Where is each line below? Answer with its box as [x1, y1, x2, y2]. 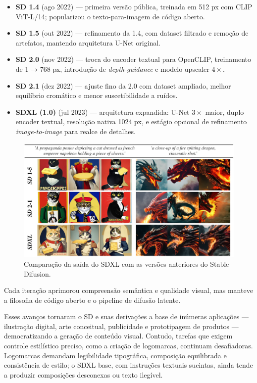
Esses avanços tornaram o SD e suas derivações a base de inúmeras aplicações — [4, 311, 249, 322]
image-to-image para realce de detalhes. [15, 126, 136, 136]
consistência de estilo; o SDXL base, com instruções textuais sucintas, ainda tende [4, 360, 253, 370]
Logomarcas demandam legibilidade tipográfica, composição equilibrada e [4, 350, 227, 360]
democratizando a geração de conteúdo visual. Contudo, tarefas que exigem [4, 331, 233, 341]
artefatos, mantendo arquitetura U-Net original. [15, 37, 161, 48]
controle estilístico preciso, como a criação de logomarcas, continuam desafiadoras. [4, 340, 253, 351]
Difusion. [24, 268, 51, 279]
